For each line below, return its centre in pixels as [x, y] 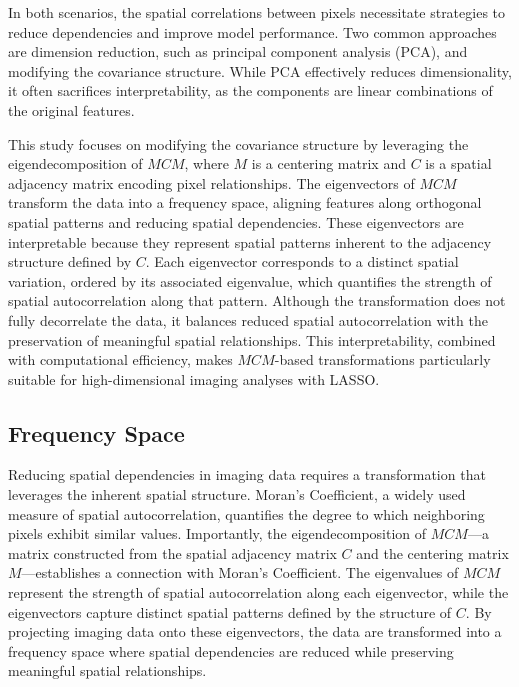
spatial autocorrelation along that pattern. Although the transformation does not [257, 300]
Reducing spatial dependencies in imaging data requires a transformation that [247, 474]
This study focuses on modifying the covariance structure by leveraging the [238, 143]
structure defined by [70, 261]
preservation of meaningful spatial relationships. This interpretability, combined [252, 339]
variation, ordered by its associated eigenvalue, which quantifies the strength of [250, 280]
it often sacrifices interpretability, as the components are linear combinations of [250, 90]
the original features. [71, 109]
